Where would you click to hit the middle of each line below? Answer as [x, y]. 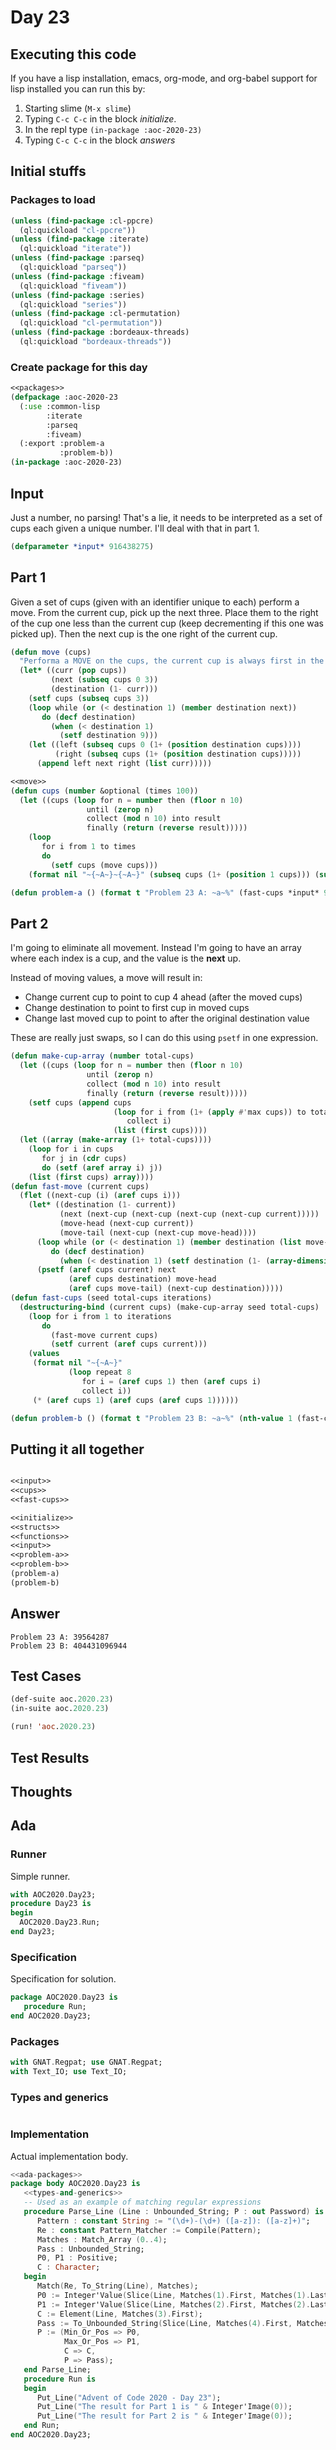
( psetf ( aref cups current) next [106, 1270]
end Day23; [33, 1932]
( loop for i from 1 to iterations [100, 1316]
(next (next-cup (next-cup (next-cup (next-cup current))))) [189, 1214]
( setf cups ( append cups [80, 1102]
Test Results [50, 1757]
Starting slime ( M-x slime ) [78, 108]
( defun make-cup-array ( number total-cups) [102, 1056]
